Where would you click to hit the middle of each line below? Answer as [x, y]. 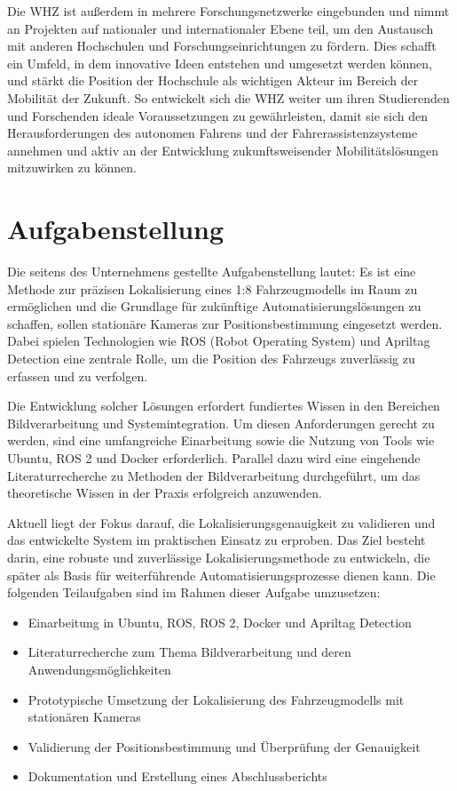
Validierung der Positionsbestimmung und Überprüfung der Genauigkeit [224, 746]
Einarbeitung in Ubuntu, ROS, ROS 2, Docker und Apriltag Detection [220, 622]
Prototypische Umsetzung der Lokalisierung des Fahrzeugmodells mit [216, 699]
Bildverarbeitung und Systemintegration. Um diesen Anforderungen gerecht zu [221, 423]
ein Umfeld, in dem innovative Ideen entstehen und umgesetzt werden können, [220, 63]
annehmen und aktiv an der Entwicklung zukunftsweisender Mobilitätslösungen [223, 150]
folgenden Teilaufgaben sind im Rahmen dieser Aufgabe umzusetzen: [194, 592]
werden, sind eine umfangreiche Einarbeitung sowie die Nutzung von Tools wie [221, 440]
